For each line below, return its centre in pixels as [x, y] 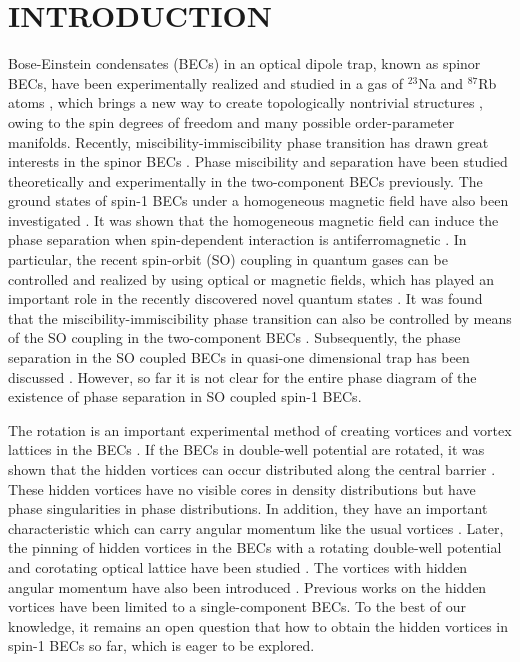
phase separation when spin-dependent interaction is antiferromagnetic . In [237, 239]
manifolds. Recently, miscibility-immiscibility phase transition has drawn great [248, 141]
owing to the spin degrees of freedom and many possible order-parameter [231, 121]
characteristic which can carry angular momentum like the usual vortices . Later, [256, 527]
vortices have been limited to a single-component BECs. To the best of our [237, 606]
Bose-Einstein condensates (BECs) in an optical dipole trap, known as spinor [244, 63]
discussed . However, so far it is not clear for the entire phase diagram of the [242, 376]
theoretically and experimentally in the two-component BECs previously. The [245, 180]
